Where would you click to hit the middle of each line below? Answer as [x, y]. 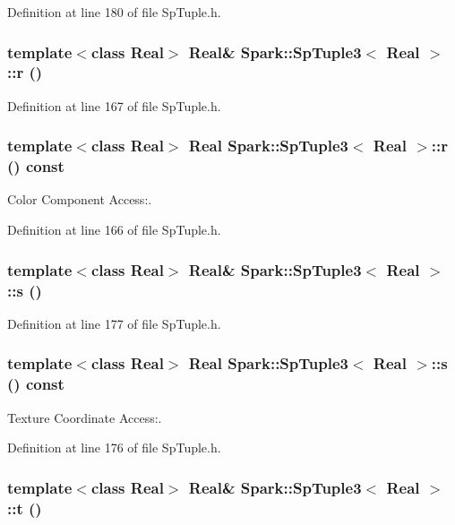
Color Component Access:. [80, 199]
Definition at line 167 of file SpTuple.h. [114, 105]
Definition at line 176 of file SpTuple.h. [114, 448]
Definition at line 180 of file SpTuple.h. [114, 12]
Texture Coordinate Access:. [85, 417]
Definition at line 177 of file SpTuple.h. [114, 323]
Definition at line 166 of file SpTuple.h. [114, 230]
